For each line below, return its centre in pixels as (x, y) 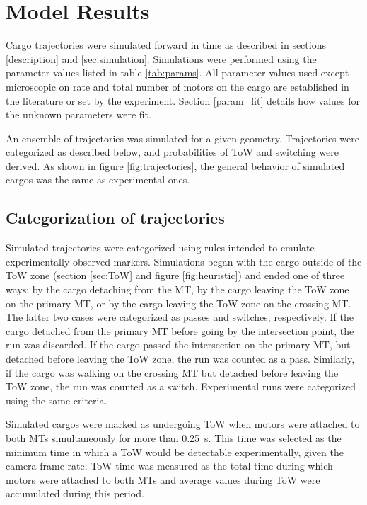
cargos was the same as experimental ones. (98, 180)
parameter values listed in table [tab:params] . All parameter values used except (177, 73)
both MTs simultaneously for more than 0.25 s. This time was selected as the (174, 437)
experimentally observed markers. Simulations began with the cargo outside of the (184, 261)
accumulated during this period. (75, 493)
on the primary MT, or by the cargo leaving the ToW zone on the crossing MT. (179, 303)
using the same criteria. (57, 400)
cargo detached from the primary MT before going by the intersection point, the (180, 330)
